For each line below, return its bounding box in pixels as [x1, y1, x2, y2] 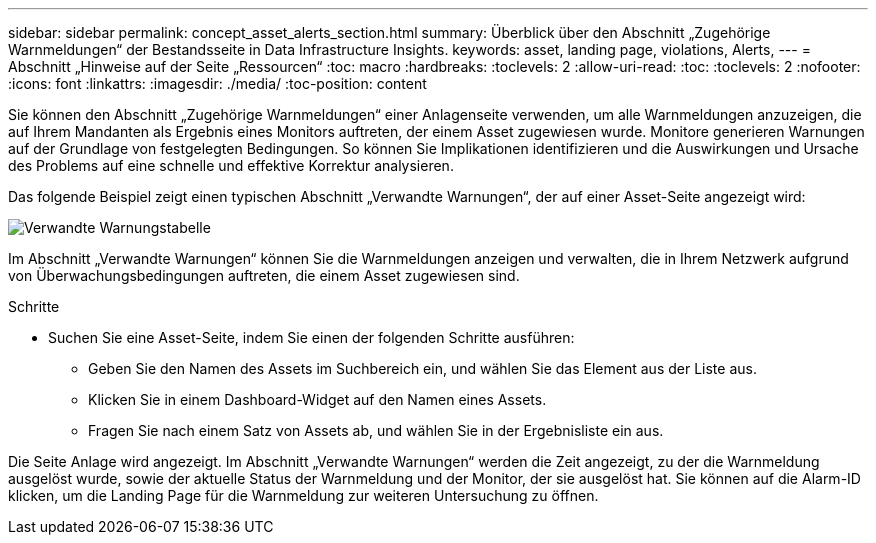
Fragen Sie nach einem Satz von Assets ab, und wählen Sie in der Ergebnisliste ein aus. [88, 422, 664, 439]
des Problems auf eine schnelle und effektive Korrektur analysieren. [8, 157, 454, 174]
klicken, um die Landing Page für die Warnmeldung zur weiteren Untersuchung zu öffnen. [8, 487, 599, 504]
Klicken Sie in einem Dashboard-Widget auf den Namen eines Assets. [88, 391, 547, 408]
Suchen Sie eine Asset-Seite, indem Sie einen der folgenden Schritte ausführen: [48, 329, 575, 346]
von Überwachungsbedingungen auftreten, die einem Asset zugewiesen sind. [8, 267, 520, 284]
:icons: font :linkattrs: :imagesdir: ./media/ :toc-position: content [8, 75, 427, 92]
